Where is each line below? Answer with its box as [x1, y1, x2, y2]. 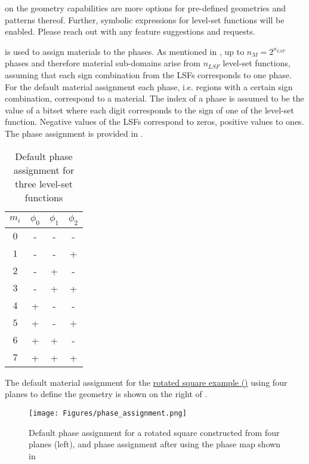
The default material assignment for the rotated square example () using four [5, 376, 288, 388]
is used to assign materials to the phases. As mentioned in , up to [5, 45, 245, 57]
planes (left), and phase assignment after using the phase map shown [29, 438, 281, 450]
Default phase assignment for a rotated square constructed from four [29, 426, 280, 438]
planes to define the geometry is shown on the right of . [5, 388, 208, 400]
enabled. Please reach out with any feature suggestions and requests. [5, 25, 255, 38]
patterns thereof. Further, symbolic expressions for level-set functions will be [5, 13, 285, 26]
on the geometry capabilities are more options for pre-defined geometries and [5, 2, 286, 14]
